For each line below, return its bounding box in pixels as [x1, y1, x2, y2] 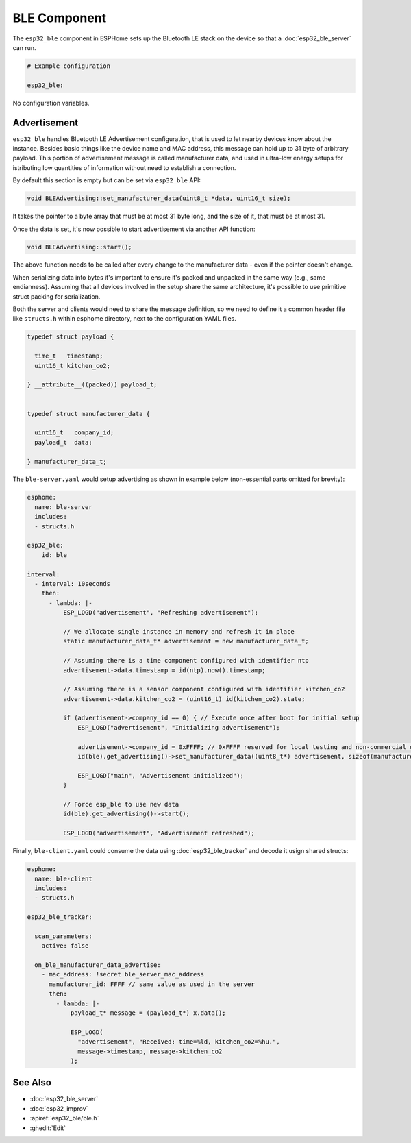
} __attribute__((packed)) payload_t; [27, 381, 158, 389]
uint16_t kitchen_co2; [34, 362, 111, 369]
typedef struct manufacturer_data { [27, 410, 151, 417]
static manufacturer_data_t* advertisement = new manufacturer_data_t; [62, 637, 310, 646]
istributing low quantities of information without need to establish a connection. [12, 163, 236, 171]
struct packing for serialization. [12, 292, 101, 301]
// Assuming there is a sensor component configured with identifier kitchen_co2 [62, 685, 345, 693]
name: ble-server [34, 503, 92, 511]
